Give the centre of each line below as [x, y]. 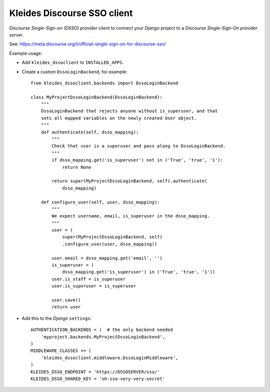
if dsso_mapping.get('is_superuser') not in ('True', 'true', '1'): [137, 160]
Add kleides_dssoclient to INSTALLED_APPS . [73, 62]
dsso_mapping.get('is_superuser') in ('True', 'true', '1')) [139, 272]
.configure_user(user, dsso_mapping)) [110, 244]
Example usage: [26, 53]
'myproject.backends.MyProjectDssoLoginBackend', [103, 337]
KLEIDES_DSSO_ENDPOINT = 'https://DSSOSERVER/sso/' [95, 372]
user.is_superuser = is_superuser [94, 286]
